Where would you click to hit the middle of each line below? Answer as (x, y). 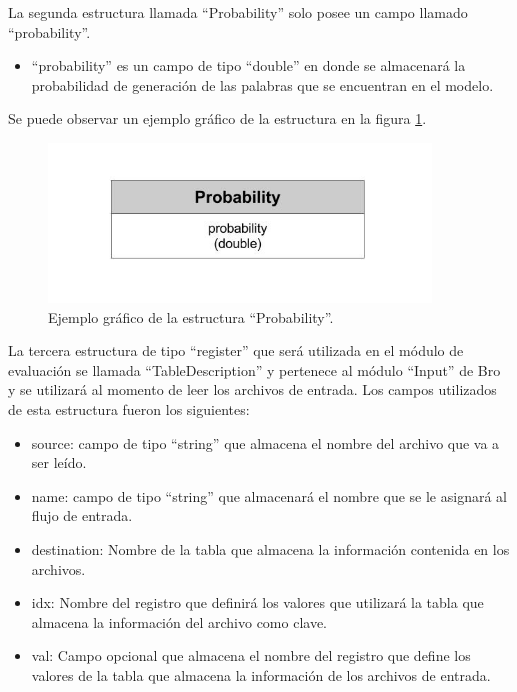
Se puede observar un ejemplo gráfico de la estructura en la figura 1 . (217, 118)
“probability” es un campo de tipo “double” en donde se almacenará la (248, 65)
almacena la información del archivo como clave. (179, 621)
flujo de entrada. (82, 515)
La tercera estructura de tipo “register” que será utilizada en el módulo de (236, 350)
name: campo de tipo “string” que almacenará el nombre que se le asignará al (269, 495)
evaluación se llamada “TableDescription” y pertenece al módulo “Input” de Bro (254, 369)
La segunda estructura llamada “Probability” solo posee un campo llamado (238, 12)
